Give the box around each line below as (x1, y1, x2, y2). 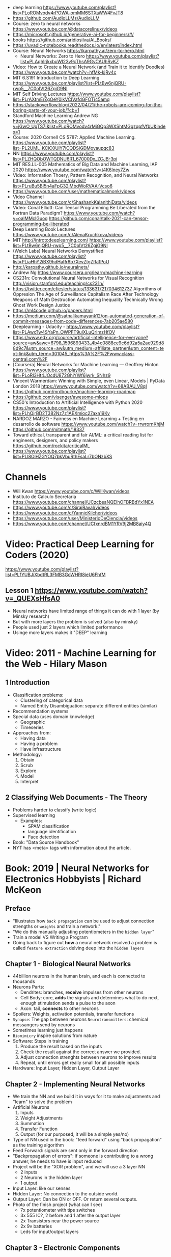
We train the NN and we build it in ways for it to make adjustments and (12, 1094, 160, 1100)
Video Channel (12, 194, 44, 200)
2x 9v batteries (20, 1223, 52, 1229)
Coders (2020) (5, 550, 70, 561)
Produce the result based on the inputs (20, 1044, 102, 1050)
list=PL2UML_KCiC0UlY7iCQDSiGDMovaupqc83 (12, 145, 115, 151)
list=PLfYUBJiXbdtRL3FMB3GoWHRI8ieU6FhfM (5, 571, 106, 578)
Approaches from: (12, 729, 51, 735)
